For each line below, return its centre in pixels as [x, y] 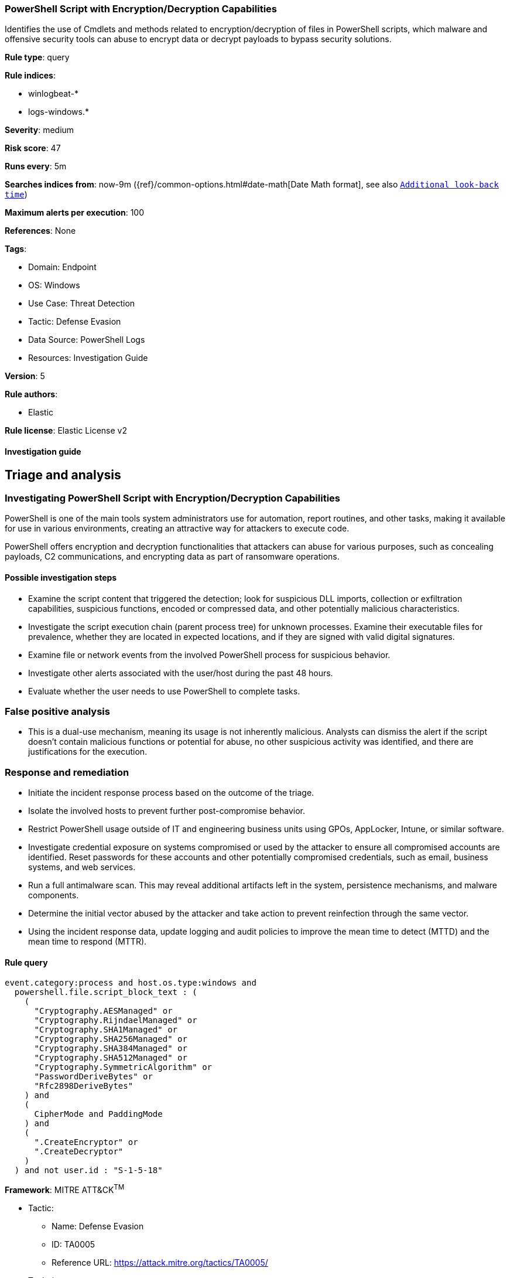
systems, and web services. [82, 867]
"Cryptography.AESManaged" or [103, 1011]
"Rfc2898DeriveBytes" [84, 1086]
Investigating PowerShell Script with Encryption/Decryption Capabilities [172, 498]
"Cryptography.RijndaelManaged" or [116, 1020]
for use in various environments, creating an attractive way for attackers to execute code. [177, 529]
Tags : [16, 249]
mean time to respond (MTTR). [88, 942]
